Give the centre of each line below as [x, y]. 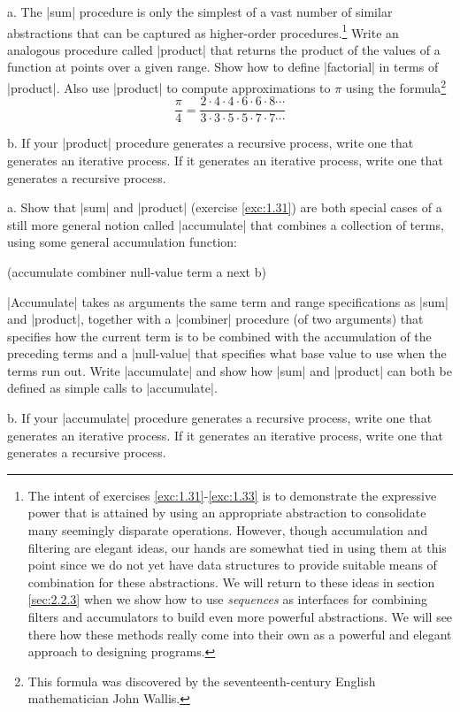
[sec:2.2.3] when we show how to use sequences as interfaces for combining [228, 599]
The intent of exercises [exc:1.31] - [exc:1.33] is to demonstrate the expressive [232, 495]
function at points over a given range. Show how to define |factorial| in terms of [223, 67]
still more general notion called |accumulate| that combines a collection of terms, [226, 224]
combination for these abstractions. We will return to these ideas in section [231, 582]
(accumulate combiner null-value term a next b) [137, 271]
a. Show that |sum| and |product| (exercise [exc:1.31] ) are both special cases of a [225, 207]
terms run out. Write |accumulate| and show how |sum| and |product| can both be [230, 370]
